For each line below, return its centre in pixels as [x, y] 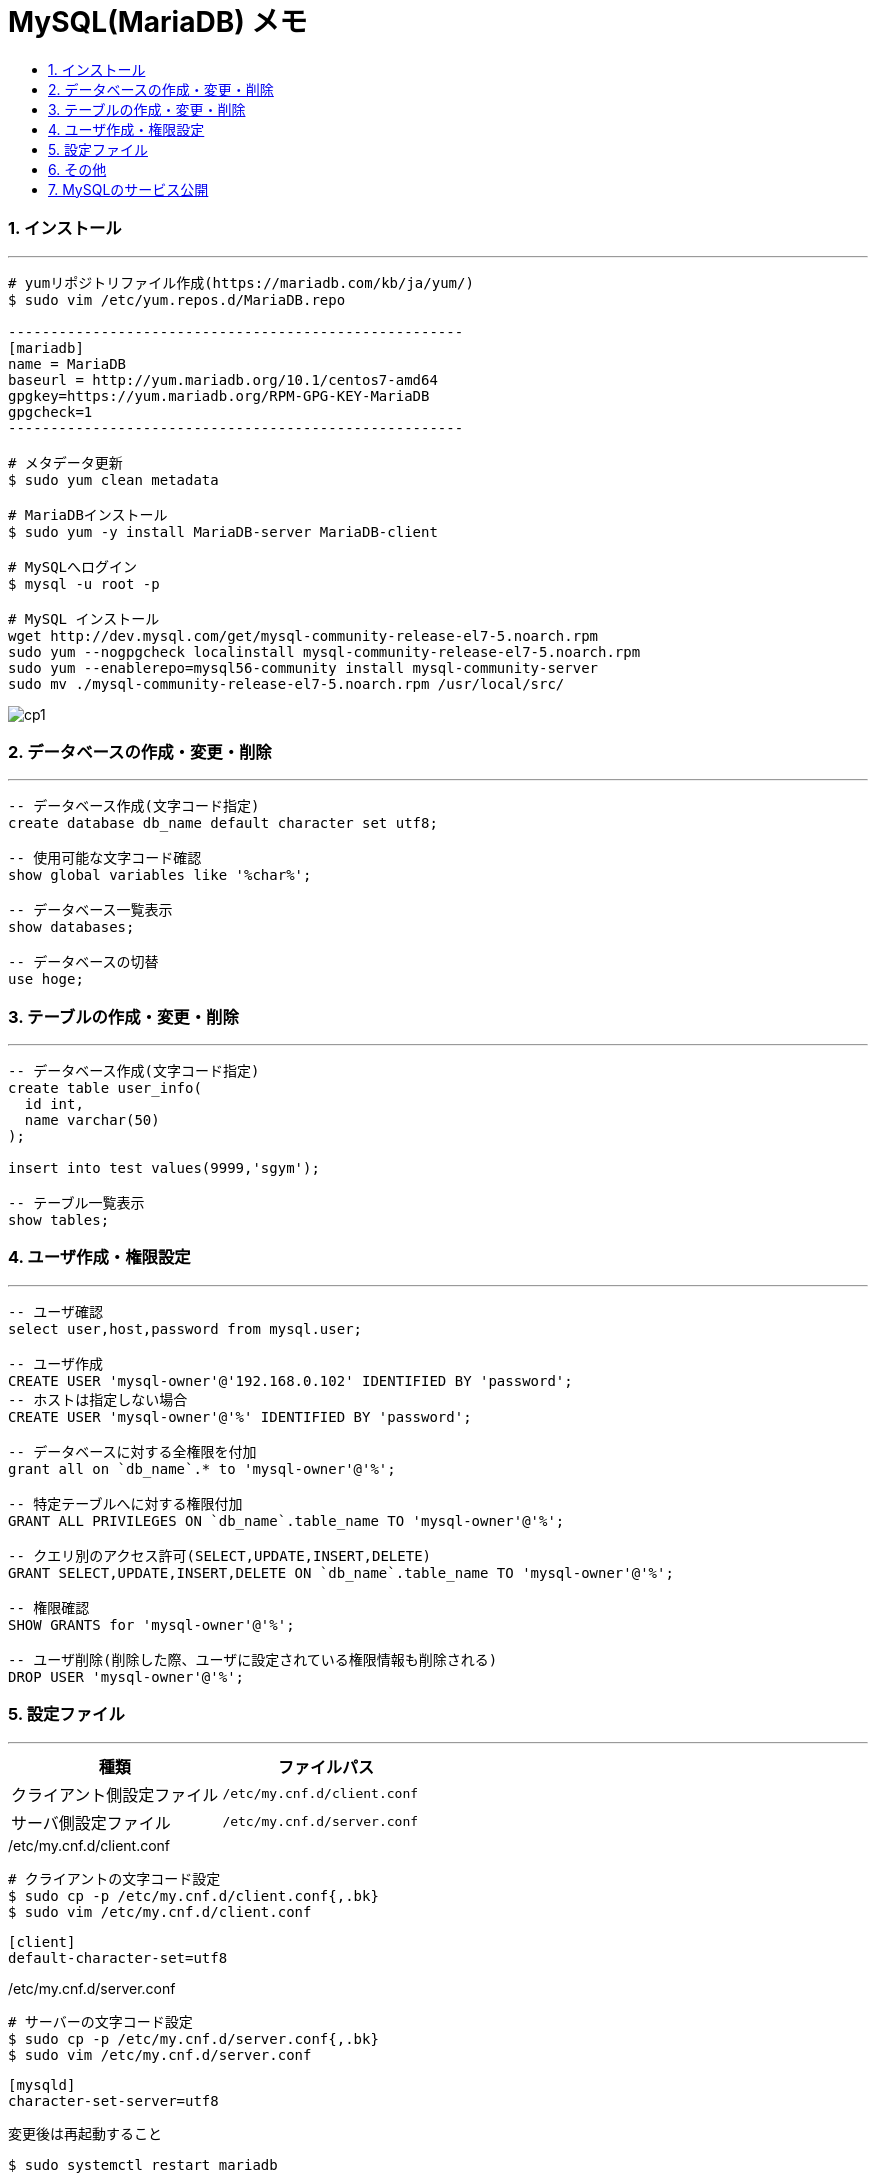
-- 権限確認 [49, 1607]
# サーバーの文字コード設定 [100, 2021]
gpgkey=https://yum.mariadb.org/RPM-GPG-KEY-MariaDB [219, 395]
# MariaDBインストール [88, 514]
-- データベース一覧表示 [90, 910]
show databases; [71, 927]
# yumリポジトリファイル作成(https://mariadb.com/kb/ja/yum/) [241, 282]
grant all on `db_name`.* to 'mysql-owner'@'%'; [202, 1468]
